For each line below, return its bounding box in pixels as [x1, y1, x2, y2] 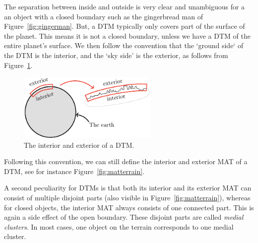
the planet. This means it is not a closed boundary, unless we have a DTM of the [4, 30, 251, 41]
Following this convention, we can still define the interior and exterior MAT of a [4, 156, 248, 167]
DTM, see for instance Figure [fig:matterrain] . [4, 166, 145, 176]
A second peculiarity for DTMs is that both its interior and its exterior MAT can [4, 182, 252, 193]
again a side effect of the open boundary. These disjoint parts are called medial [4, 212, 244, 222]
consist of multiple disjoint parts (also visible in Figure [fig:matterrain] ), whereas [4, 192, 251, 202]
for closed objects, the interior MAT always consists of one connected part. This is [4, 202, 254, 212]
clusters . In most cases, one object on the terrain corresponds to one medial [4, 221, 234, 232]
